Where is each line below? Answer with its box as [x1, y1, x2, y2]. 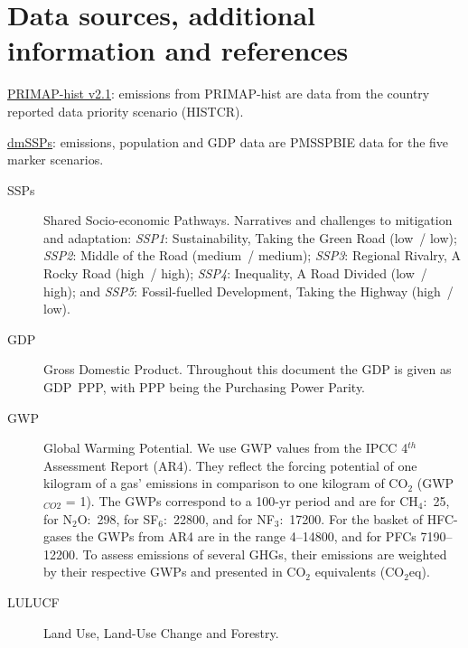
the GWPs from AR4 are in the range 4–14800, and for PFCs [75, 527, 417, 546]
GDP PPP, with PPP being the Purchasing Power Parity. [43, 378, 366, 397]
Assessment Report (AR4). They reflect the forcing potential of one [43, 455, 417, 474]
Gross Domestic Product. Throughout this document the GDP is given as [43, 360, 452, 379]
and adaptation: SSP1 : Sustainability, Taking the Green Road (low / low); [43, 228, 457, 247]
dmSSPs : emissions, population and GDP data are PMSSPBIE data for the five [7, 132, 449, 151]
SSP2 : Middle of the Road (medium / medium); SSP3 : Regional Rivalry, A [43, 246, 462, 265]
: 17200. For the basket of [279, 509, 424, 528]
